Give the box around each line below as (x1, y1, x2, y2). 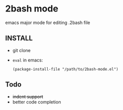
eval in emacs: (12, 57, 43, 63)
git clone (12, 47, 31, 53)
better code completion (12, 98, 61, 105)
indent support (12, 93, 44, 99)
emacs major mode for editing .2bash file (5, 19, 90, 25)
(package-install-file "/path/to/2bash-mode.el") (12, 66, 119, 71)
